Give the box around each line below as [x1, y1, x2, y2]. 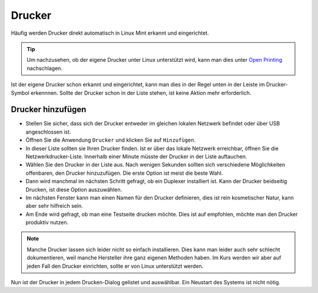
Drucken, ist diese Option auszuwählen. [25, 186, 122, 193]
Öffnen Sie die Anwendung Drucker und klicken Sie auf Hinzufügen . [25, 136, 196, 144]
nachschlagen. [26, 65, 63, 72]
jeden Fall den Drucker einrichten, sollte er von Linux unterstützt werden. [26, 262, 204, 269]
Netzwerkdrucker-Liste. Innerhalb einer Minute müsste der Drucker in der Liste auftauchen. [25, 153, 247, 160]
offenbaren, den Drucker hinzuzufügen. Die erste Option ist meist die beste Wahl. [25, 169, 223, 177]
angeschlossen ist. [25, 128, 71, 135]
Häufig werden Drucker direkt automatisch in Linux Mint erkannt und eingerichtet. [11, 29, 209, 36]
